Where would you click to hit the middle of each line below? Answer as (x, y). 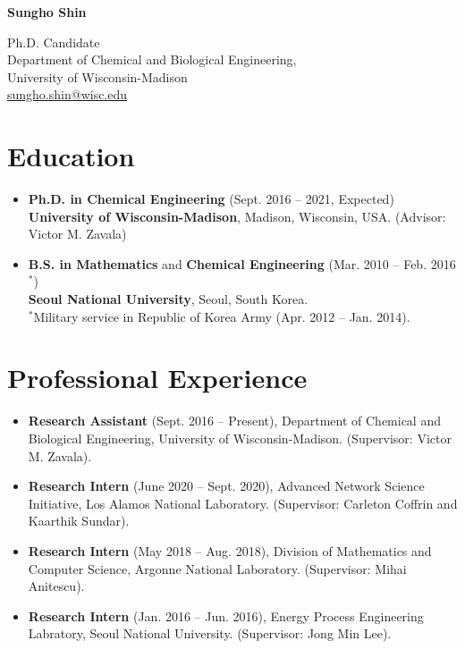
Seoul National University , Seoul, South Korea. (168, 299)
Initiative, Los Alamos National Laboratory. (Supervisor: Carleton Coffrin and (243, 503)
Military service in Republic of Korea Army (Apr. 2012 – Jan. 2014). (222, 316)
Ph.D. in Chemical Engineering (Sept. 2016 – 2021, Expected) (211, 199)
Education (71, 156)
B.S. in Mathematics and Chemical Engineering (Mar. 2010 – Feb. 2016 (242, 263)
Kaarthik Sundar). (79, 521)
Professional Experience (157, 378)
